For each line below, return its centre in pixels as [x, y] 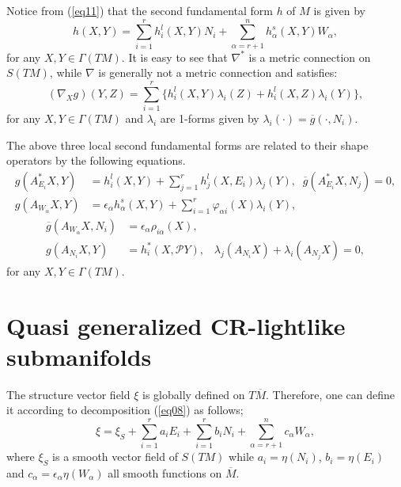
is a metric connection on [310, 57]
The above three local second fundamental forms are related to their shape [187, 145]
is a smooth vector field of [115, 457]
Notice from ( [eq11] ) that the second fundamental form [140, 10]
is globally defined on [193, 394]
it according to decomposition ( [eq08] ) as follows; [125, 410]
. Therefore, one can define [331, 394]
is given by [339, 10]
